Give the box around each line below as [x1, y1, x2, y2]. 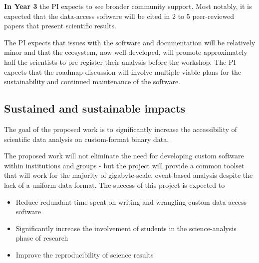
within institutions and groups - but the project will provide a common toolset [4, 160, 245, 170]
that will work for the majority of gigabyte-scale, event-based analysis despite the [4, 170, 253, 180]
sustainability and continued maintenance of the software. [4, 76, 181, 87]
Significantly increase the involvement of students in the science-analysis [15, 223, 237, 233]
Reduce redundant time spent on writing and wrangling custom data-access [15, 196, 247, 207]
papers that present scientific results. [4, 20, 116, 31]
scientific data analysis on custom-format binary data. [4, 133, 169, 144]
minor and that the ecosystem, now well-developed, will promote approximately [4, 47, 248, 57]
